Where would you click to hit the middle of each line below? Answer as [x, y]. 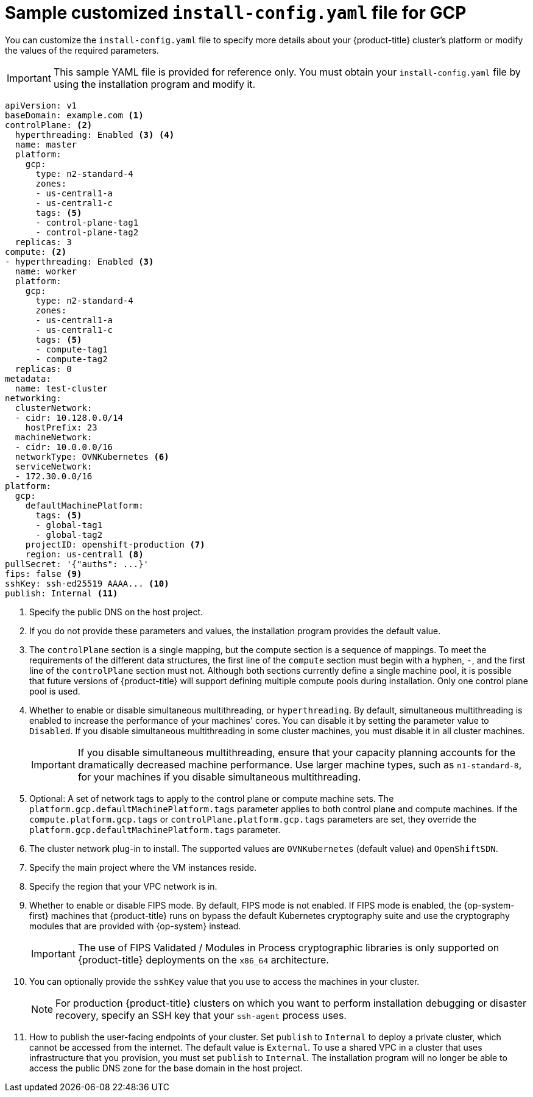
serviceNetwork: [54, 466]
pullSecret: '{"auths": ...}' [77, 564]
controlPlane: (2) [49, 125]
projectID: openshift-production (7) [115, 544]
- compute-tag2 [72, 359]
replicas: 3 [43, 242]
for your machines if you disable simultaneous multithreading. [219, 777]
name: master [46, 144]
